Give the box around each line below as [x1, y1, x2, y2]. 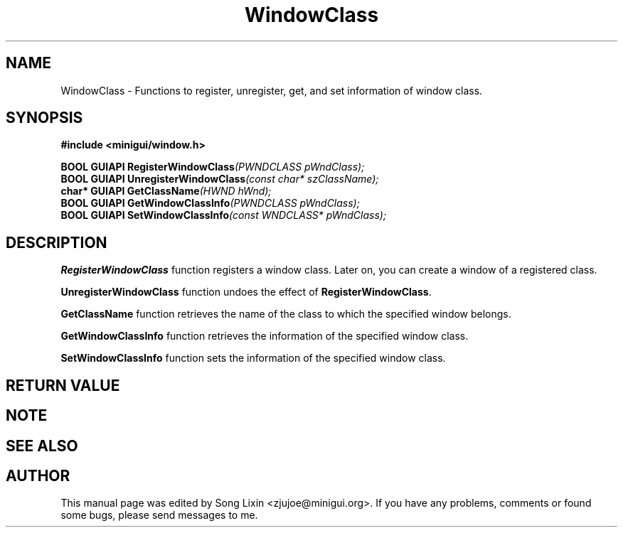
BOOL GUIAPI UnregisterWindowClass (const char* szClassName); [60, 173, 379, 185]
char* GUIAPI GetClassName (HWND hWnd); [60, 185, 272, 198]
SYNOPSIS [6, 109, 83, 127]
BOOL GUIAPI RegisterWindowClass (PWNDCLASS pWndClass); [60, 161, 365, 173]
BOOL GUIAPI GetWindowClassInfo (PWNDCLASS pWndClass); [60, 197, 360, 210]
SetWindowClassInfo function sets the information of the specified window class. [60, 352, 446, 365]
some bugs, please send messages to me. [60, 509, 258, 522]
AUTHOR [6, 466, 70, 485]
